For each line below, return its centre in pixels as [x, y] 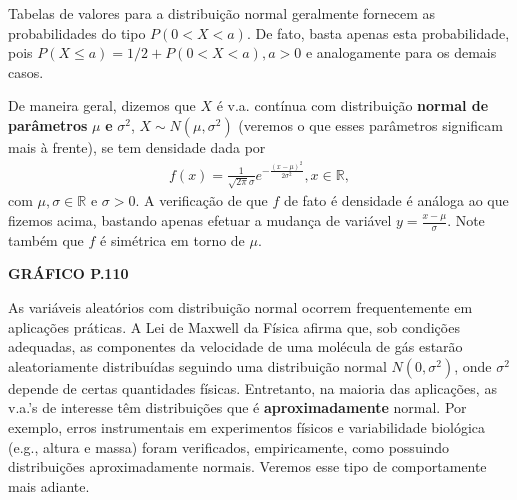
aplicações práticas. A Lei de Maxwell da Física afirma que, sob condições [234, 326]
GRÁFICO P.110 [68, 273]
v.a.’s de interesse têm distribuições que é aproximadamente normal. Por [237, 407]
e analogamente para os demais [401, 52]
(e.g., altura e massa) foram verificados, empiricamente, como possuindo [229, 446]
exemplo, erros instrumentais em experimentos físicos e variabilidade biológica [247, 427]
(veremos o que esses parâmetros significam [370, 124]
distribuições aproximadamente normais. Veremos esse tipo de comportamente [247, 466]
